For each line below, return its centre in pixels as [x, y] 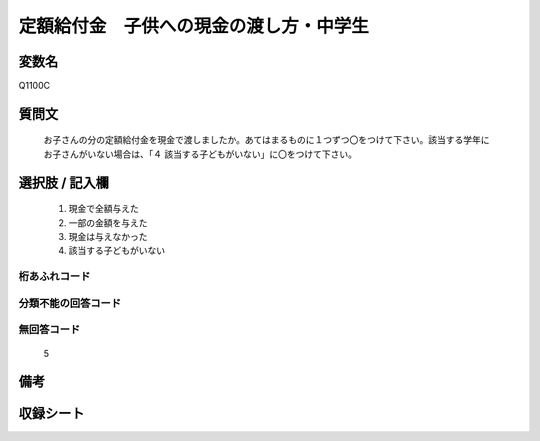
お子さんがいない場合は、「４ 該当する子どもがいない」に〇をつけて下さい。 [200, 154]
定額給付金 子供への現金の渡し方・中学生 [194, 26]
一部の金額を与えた [108, 222]
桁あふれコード [54, 277]
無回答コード [49, 330]
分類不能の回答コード [70, 303]
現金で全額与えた [103, 209]
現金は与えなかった [108, 237]
